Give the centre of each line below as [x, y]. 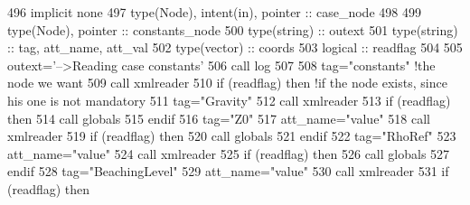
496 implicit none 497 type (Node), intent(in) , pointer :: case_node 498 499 [214, 12]
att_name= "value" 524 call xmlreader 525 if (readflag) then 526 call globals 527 [229, 153]
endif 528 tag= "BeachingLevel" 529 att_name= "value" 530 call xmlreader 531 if [228, 171]
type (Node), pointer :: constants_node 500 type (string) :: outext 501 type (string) [233, 29]
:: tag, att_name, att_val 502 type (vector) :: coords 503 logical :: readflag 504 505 [235, 47]
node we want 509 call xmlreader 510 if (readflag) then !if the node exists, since [227, 83]
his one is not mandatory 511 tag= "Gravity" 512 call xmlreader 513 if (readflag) [229, 100]
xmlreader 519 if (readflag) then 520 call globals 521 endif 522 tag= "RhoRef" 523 [232, 136]
